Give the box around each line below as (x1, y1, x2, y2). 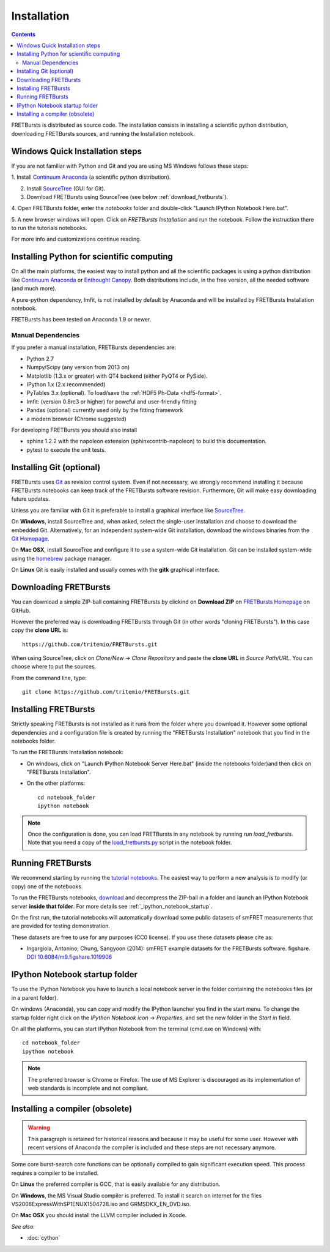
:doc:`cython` (26, 1234, 61, 1242)
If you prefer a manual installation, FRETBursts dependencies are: (11, 343, 177, 351)
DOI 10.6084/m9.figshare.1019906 (26, 953, 112, 961)
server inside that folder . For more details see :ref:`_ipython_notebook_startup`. (11, 902, 213, 910)
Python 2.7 (26, 355, 54, 362)
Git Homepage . (11, 535, 50, 542)
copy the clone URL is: (11, 626, 68, 634)
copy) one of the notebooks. (11, 882, 83, 890)
